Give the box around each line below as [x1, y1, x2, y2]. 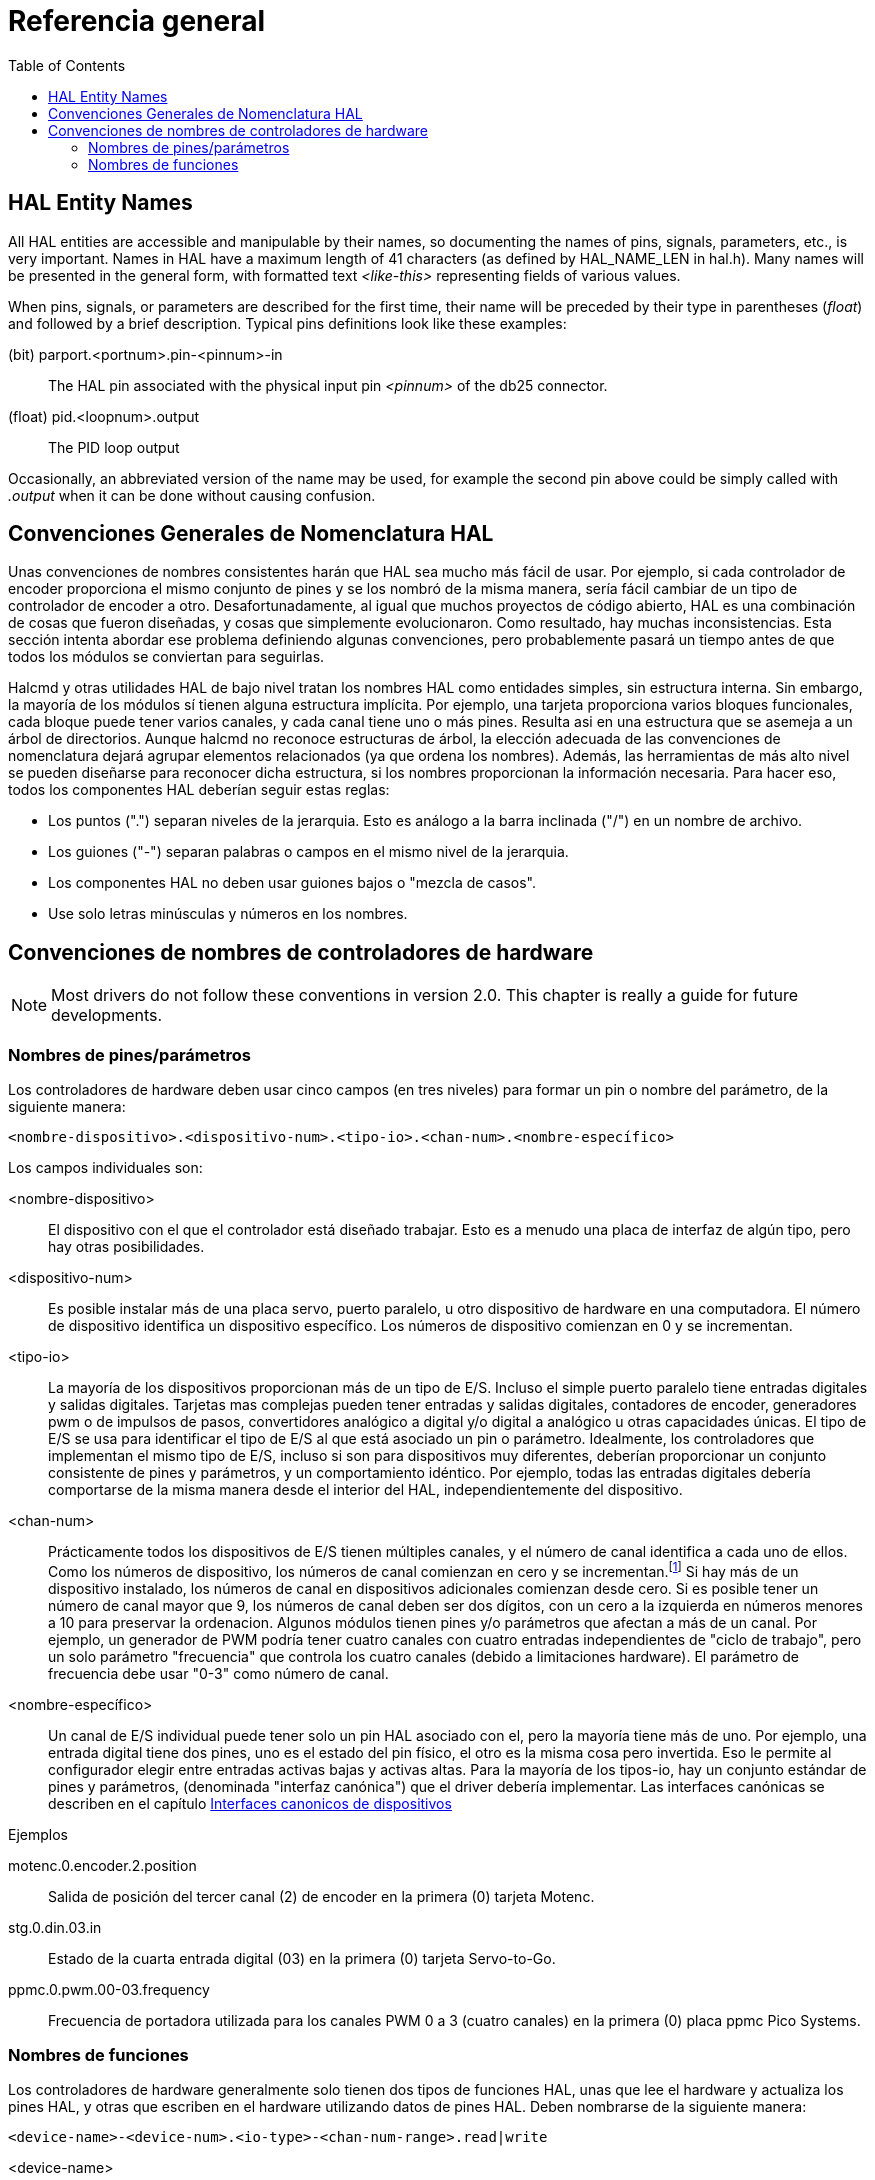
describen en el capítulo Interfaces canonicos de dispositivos [48, 1794, 452, 1812]
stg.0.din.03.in [8, 1918, 102, 1936]
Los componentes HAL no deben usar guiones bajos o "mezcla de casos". [48, 874, 536, 892]
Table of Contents [8, 56, 126, 74]
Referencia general [8, 4, 266, 38]
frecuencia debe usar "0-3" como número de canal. [48, 1664, 389, 1682]
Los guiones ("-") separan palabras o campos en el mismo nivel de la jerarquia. [48, 843, 569, 861]
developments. [51, 1005, 163, 1026]
